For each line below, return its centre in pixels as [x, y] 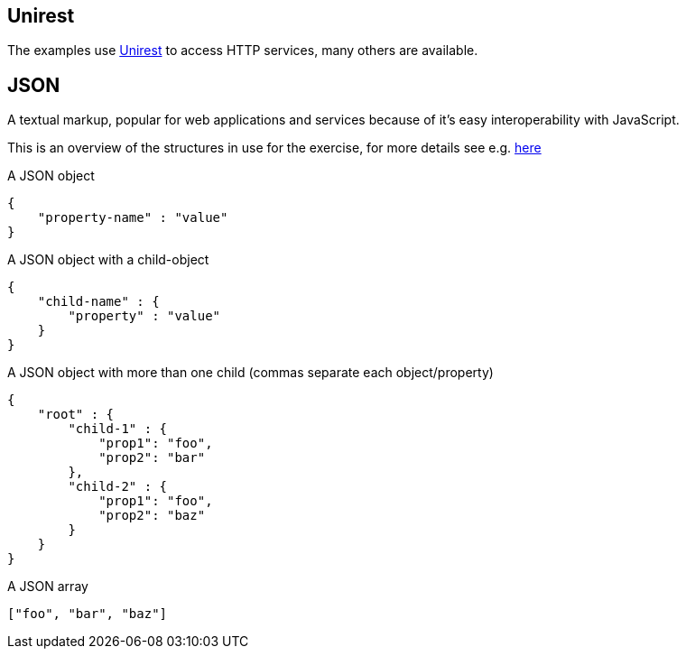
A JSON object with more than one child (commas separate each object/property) [250, 373]
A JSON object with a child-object [108, 260]
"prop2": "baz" [152, 516]
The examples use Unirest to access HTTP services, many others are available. [243, 51]
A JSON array [48, 587]
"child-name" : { [98, 302]
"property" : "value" [144, 316]
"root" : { [76, 415]
